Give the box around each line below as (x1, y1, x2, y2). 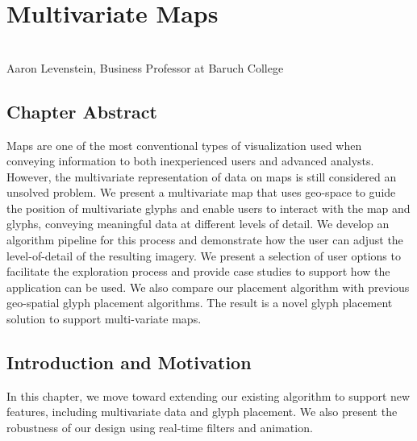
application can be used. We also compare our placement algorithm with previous (6, 278, 410, 295)
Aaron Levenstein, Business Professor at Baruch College (6, 59, 284, 76)
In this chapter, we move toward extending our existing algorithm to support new (6, 387, 411, 404)
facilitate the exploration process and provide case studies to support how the (6, 263, 390, 280)
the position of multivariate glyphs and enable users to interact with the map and (6, 199, 411, 216)
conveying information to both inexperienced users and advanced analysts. (6, 152, 374, 169)
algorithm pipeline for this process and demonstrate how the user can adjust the (6, 231, 403, 248)
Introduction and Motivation (6, 350, 252, 375)
